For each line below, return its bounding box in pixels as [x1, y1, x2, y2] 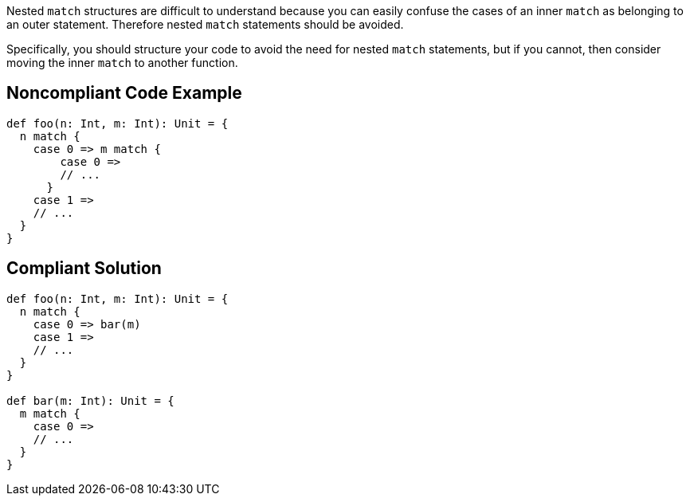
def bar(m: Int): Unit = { [6, 394, 174, 407]
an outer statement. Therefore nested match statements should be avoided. [6, 18, 404, 31]
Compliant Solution [6, 258, 162, 279]
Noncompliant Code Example [6, 83, 242, 104]
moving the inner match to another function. [6, 56, 238, 69]
